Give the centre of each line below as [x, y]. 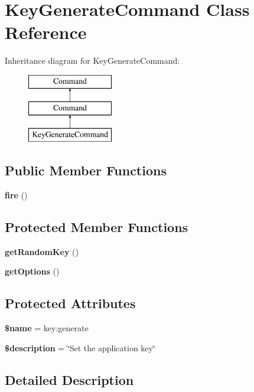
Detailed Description [69, 379]
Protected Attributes [70, 303]
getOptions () [32, 271]
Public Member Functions [86, 170]
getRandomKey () [42, 251]
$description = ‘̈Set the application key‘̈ [80, 347]
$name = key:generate [47, 328]
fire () [16, 195]
